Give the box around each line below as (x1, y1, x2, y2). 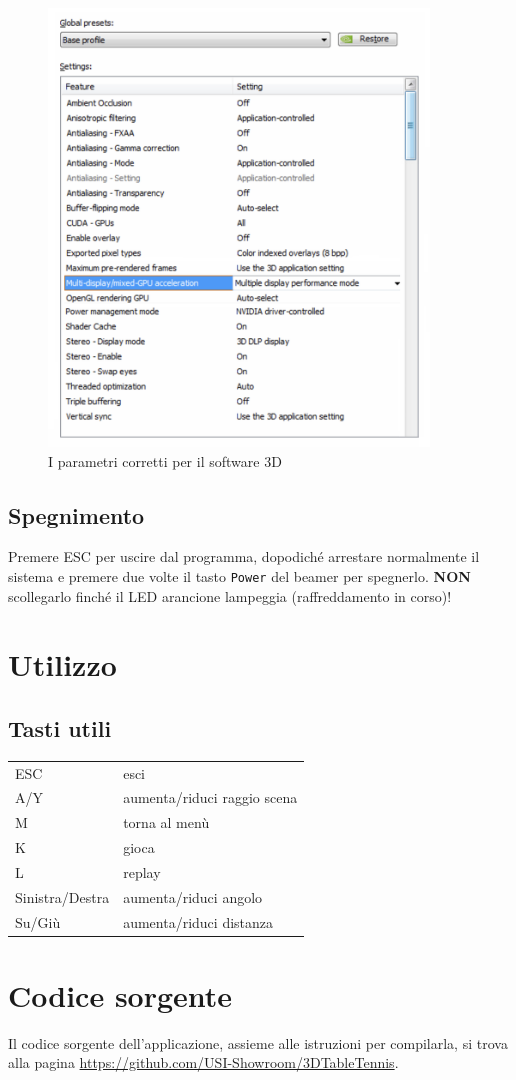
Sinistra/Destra (15, 886, 110, 907)
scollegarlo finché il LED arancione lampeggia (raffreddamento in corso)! (8, 585, 452, 606)
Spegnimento (8, 499, 145, 530)
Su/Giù (15, 911, 61, 932)
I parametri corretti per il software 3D (48, 450, 282, 471)
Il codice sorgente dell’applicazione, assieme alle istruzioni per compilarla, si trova (8, 1032, 508, 1053)
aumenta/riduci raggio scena (123, 787, 298, 808)
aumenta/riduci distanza (123, 911, 274, 932)
